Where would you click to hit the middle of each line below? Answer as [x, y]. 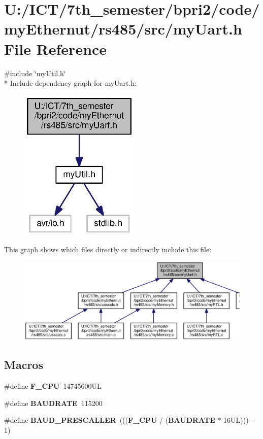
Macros [24, 365]
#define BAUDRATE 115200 [53, 403]
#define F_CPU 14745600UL [53, 386]
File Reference [56, 48]
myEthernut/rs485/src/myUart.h [123, 29]
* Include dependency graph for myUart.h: [71, 83]
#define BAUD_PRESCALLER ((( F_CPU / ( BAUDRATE [110, 420]
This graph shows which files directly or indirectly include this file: [108, 249]
